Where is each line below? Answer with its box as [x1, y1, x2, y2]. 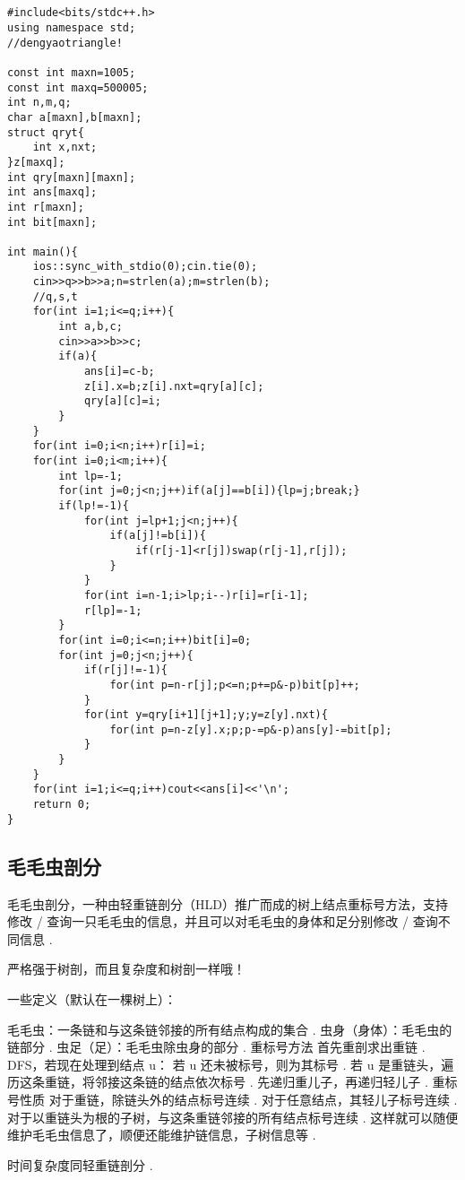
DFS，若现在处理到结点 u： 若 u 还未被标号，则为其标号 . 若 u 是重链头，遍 [7, 1054, 454, 1073]
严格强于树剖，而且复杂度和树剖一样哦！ [7, 959, 245, 978]
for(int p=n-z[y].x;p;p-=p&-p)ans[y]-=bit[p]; [109, 723, 392, 736]
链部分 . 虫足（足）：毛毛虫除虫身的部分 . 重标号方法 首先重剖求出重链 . [7, 1037, 426, 1056]
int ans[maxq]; [7, 186, 98, 199]
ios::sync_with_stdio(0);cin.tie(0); [32, 260, 258, 273]
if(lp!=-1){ [58, 499, 130, 512]
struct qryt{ [7, 126, 84, 139]
